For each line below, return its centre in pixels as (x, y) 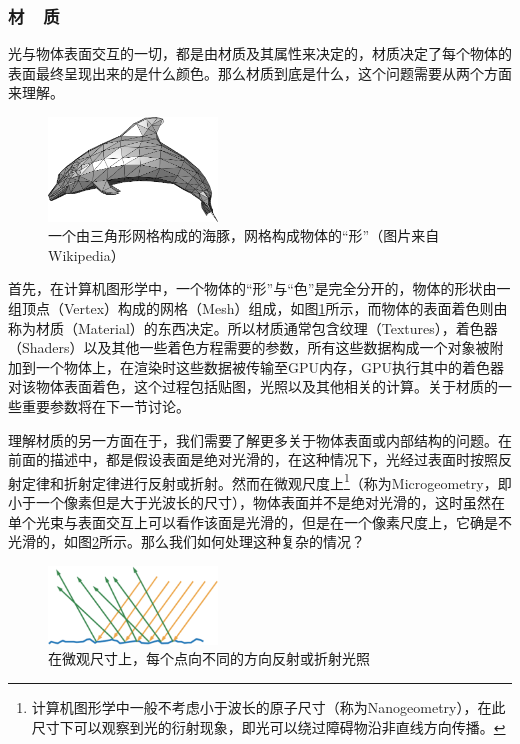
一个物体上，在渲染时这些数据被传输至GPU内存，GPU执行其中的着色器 (270, 366)
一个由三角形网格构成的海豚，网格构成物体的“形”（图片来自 (244, 235)
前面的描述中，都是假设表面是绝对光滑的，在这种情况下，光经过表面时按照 (253, 459)
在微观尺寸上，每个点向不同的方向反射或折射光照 (209, 658)
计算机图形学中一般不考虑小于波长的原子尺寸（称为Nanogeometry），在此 (268, 707)
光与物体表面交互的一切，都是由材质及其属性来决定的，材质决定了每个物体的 (260, 53)
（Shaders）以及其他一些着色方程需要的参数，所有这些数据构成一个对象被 (249, 347)
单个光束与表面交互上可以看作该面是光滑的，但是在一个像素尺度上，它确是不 (260, 521)
